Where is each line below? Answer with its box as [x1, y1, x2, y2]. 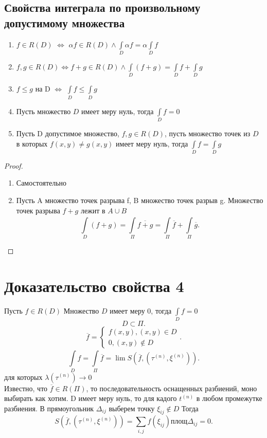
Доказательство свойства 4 [4, 276, 184, 297]
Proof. [4, 160, 23, 171]
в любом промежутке [196, 393, 262, 404]
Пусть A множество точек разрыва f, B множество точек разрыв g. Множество [16, 195, 263, 206]
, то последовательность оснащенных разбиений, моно [86, 382, 257, 393]
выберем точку [109, 403, 155, 413]
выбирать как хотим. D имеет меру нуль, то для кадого [4, 393, 177, 404]
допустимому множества [4, 14, 125, 30]
